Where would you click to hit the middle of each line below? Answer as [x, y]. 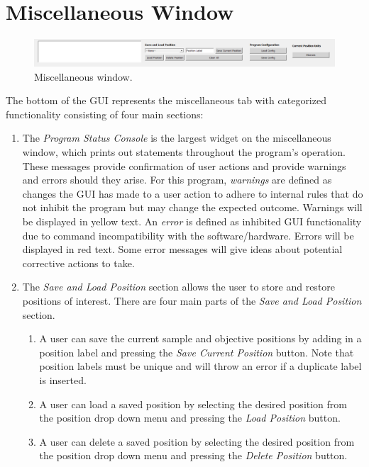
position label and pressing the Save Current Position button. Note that [197, 352]
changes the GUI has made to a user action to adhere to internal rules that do [193, 193]
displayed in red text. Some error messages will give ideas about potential [182, 249]
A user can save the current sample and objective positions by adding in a [200, 338]
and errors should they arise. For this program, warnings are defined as [177, 180]
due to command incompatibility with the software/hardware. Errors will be [188, 235]
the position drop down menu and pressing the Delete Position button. [193, 455]
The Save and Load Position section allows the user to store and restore [179, 287]
